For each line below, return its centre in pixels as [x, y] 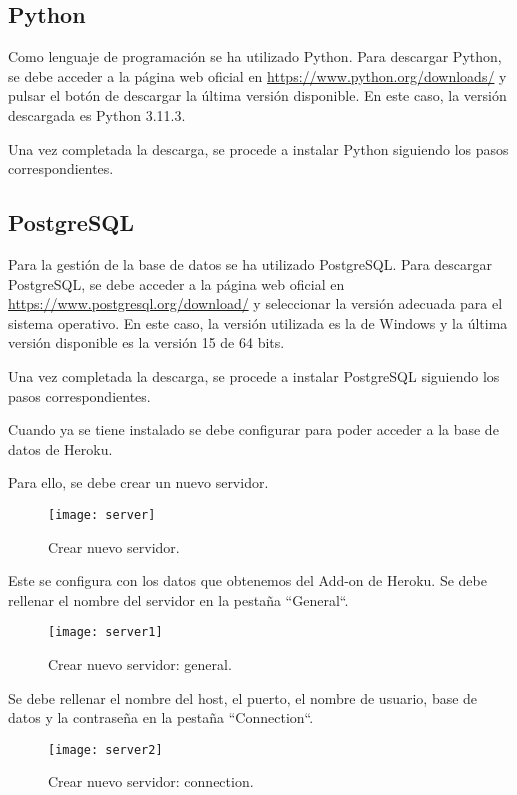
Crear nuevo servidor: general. [140, 664]
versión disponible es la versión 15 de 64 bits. [146, 342]
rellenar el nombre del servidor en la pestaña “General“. [178, 599]
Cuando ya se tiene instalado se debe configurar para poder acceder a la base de [253, 429]
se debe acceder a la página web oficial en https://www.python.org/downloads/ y [257, 75]
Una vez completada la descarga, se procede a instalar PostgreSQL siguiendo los [254, 375]
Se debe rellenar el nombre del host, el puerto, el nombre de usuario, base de [243, 697]
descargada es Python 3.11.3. [97, 114]
